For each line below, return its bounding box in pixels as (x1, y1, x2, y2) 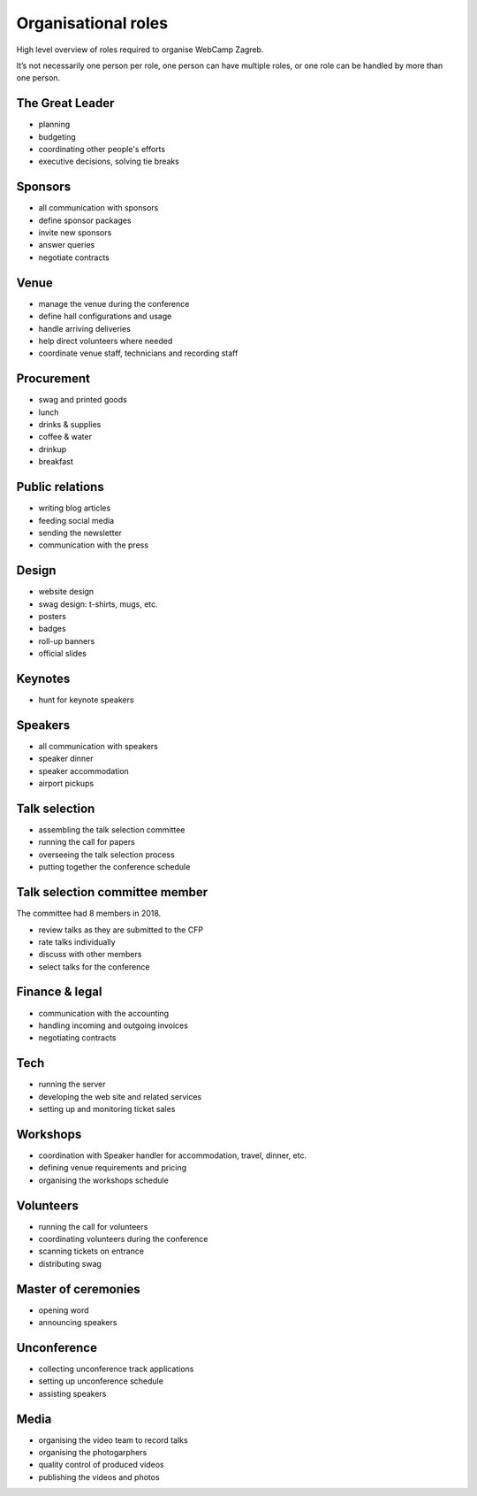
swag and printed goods (38, 395, 127, 405)
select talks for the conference (38, 961, 150, 972)
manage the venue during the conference (38, 298, 190, 309)
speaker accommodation (38, 765, 130, 776)
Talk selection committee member (16, 885, 208, 900)
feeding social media (38, 515, 115, 526)
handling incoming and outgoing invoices (38, 1020, 189, 1031)
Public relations (16, 479, 105, 495)
